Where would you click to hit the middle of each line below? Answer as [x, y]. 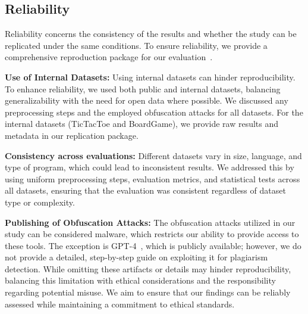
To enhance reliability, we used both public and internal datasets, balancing [143, 88]
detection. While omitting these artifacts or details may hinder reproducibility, [148, 268]
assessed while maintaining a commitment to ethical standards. [120, 304]
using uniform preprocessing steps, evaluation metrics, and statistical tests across [153, 178]
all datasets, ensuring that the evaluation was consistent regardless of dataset [145, 190]
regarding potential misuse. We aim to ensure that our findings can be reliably [148, 292]
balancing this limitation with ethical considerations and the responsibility [140, 280]
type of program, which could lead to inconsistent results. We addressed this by [150, 167]
